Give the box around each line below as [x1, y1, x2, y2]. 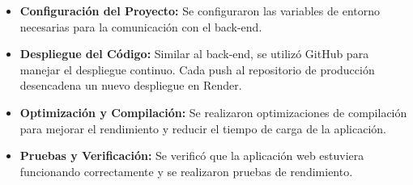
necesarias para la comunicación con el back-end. [19, 18, 262, 35]
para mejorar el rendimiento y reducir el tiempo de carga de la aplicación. [19, 120, 386, 137]
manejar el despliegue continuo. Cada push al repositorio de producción [19, 61, 375, 78]
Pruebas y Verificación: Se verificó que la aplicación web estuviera [19, 147, 364, 164]
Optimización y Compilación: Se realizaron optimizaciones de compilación [19, 103, 407, 120]
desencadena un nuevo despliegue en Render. [19, 77, 242, 94]
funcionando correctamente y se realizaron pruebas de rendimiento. [19, 162, 353, 179]
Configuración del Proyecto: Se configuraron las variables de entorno [19, 2, 380, 19]
